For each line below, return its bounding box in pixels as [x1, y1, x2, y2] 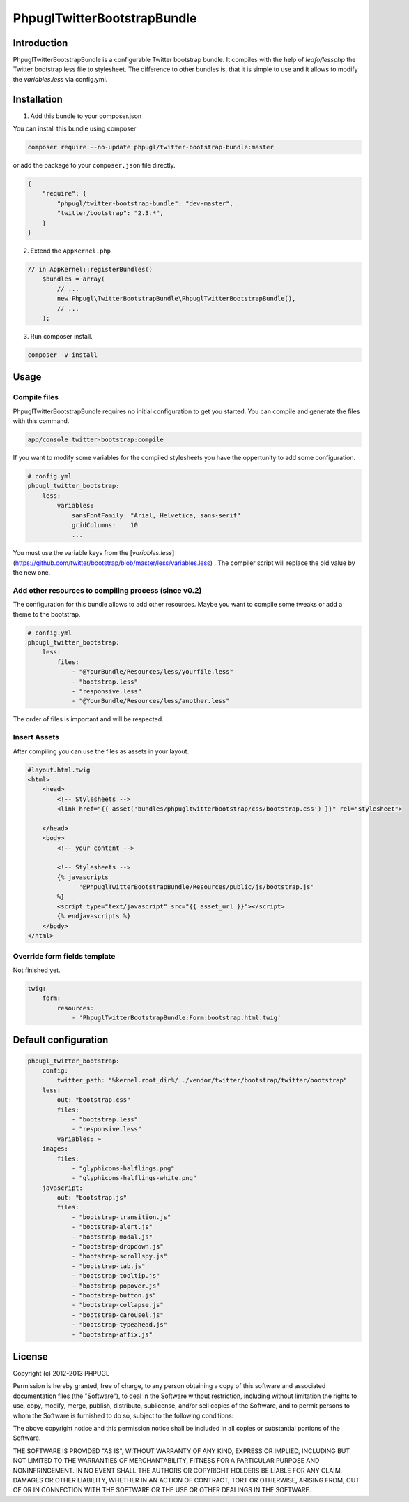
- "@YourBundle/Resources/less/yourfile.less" [71, 668, 233, 676]
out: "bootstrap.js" [56, 1194, 128, 1202]
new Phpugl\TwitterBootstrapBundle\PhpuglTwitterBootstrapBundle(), [56, 295, 296, 303]
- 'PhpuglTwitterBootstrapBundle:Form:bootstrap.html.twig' [71, 1014, 281, 1022]
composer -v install [27, 351, 98, 359]
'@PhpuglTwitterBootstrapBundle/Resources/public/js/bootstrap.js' [79, 883, 315, 891]
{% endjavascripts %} [56, 912, 131, 920]
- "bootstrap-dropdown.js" [71, 1243, 164, 1251]
